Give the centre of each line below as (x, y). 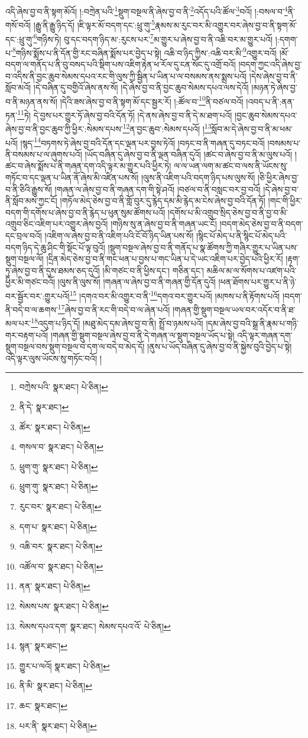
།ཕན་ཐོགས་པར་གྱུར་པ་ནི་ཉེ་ (257, 282)
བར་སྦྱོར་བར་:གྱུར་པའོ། (38, 295)
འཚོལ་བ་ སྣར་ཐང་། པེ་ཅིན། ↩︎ (61, 566)
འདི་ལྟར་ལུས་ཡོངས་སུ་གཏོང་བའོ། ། (54, 358)
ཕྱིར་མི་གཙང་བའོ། (30, 282)
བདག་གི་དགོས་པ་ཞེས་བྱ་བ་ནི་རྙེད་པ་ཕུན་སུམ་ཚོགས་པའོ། (85, 212)
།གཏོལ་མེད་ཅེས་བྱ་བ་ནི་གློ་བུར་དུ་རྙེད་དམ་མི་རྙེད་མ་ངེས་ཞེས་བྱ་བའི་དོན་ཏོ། (163, 201)
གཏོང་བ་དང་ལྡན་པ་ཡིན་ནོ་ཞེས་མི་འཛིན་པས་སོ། (72, 177)
